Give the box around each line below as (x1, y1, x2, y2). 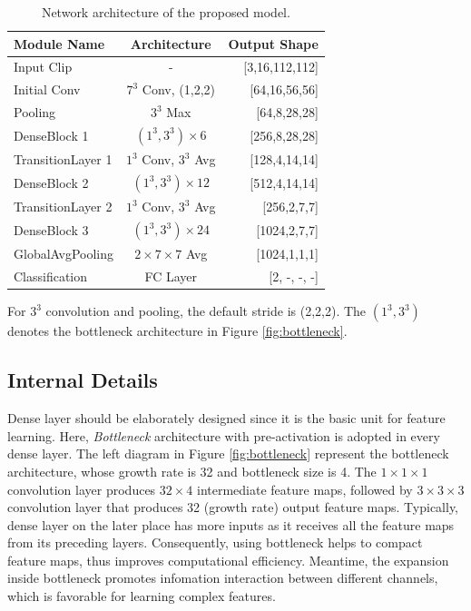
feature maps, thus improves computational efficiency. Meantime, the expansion (7, 550, 449, 569)
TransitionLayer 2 (14, 197, 113, 216)
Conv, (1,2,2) (142, 80, 215, 99)
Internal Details (7, 366, 158, 394)
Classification (14, 267, 88, 286)
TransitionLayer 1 (14, 150, 113, 169)
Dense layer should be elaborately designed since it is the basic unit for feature (7, 409, 446, 428)
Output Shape (228, 34, 319, 53)
